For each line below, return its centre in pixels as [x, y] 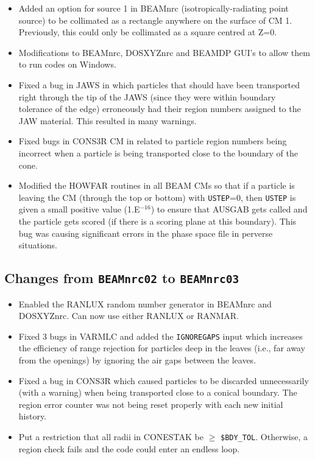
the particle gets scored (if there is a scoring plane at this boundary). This [157, 221]
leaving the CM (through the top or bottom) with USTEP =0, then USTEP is [157, 197]
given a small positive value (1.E [79, 209]
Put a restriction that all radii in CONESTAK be [111, 436]
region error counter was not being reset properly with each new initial [151, 404]
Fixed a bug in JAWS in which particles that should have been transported [159, 84]
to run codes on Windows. [67, 64]
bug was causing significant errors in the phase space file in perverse [146, 233]
